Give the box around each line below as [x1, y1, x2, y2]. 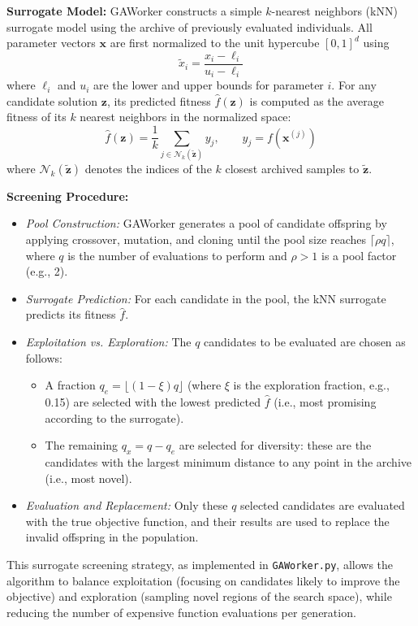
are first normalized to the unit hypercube [110, 34, 320, 51]
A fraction [45, 376, 96, 393]
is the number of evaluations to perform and [67, 246, 287, 263]
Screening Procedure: [6, 187, 129, 204]
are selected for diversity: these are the [179, 437, 372, 454]
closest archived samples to [225, 159, 360, 176]
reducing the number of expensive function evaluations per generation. [6, 603, 356, 620]
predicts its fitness [25, 306, 116, 323]
